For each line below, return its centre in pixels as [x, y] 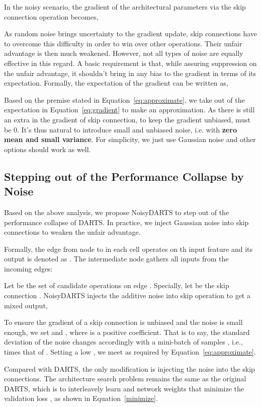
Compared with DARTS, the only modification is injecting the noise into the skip [129, 368]
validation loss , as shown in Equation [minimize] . [81, 398]
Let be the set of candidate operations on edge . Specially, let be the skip [117, 285]
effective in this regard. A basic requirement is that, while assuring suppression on [130, 63]
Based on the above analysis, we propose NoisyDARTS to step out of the [117, 212]
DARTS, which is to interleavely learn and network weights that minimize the [124, 388]
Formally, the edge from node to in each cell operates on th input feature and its [128, 249]
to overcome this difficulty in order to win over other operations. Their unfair [123, 43]
